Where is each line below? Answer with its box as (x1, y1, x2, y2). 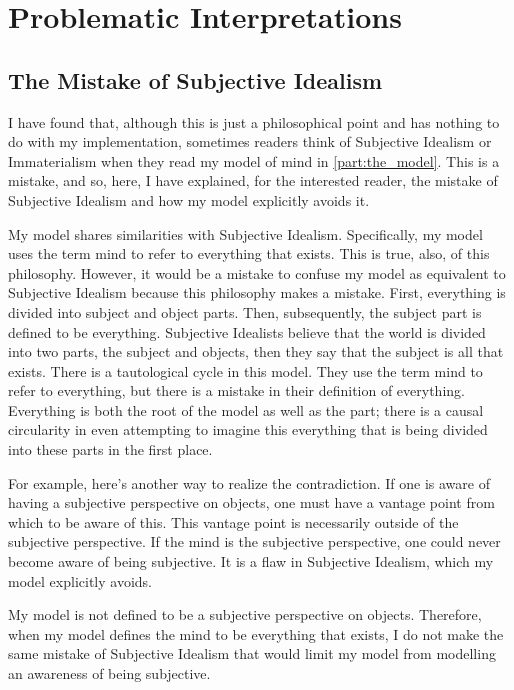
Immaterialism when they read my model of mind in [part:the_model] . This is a (8, 150, 500, 171)
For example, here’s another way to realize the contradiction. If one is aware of (8, 472, 490, 493)
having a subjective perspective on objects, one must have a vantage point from (8, 492, 495, 513)
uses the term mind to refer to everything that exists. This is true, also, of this (8, 243, 490, 264)
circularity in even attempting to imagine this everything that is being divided (8, 419, 488, 440)
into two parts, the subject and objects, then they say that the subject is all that (8, 341, 504, 362)
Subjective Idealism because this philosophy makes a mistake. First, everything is (8, 282, 506, 303)
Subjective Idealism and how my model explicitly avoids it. (8, 189, 370, 210)
